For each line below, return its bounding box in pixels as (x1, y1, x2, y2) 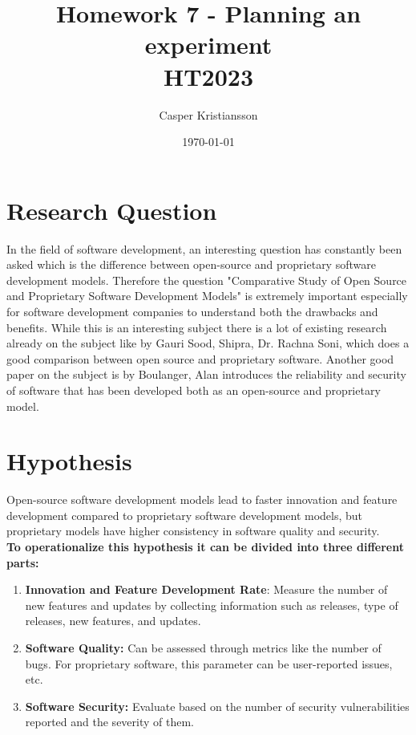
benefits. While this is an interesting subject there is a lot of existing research (6, 319, 387, 335)
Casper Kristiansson (159, 106, 258, 123)
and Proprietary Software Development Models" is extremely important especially (6, 287, 408, 304)
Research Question (6, 193, 217, 226)
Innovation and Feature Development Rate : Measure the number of (25, 581, 388, 598)
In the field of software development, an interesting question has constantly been (6, 240, 402, 257)
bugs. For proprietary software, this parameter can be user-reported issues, (25, 655, 393, 672)
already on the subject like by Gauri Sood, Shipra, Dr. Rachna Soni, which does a (6, 335, 410, 351)
